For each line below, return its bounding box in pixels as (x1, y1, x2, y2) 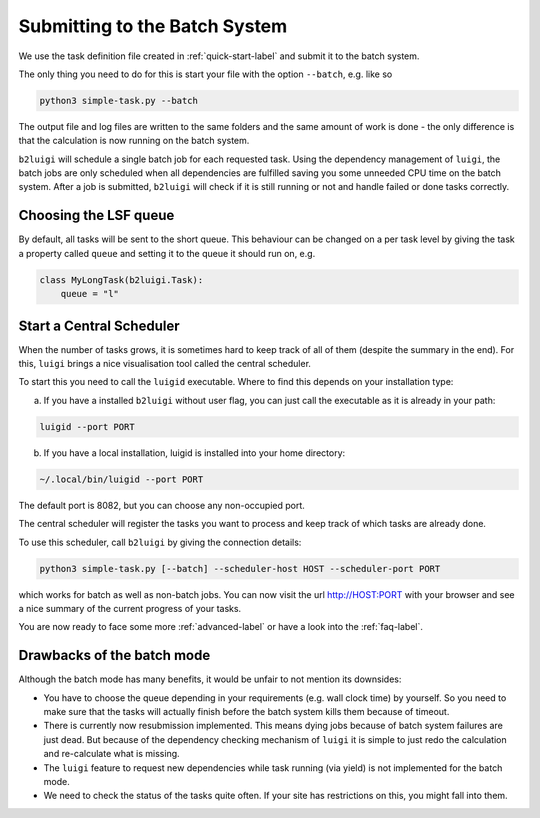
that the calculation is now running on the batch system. (18, 135, 250, 147)
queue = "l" (60, 288, 120, 300)
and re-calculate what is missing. (43, 748, 180, 760)
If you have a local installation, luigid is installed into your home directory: (43, 446, 346, 459)
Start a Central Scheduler (18, 317, 180, 334)
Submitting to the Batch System (18, 15, 288, 37)
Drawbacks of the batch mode (18, 647, 211, 664)
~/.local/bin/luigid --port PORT (39, 473, 204, 485)
